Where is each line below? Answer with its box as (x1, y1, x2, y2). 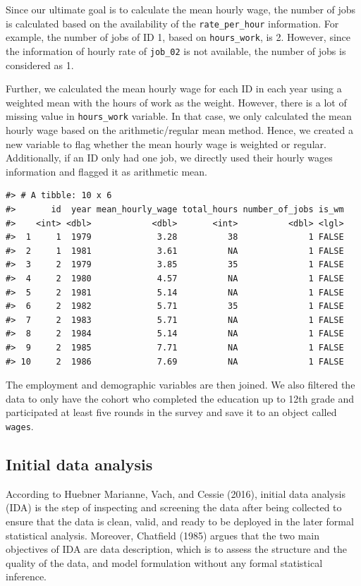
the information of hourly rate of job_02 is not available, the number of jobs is (6, 43, 346, 58)
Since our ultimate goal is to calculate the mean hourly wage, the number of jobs (6, 2, 356, 16)
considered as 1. (6, 57, 74, 72)
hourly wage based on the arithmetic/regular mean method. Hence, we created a (6, 123, 353, 137)
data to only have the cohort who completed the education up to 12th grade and (6, 391, 354, 405)
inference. (6, 569, 47, 584)
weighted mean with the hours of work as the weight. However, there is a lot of (6, 94, 347, 109)
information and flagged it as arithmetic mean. (6, 164, 208, 178)
